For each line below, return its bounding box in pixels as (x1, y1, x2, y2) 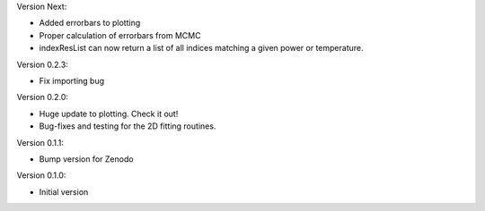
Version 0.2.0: (16, 92, 69, 103)
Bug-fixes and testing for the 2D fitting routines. (39, 121, 216, 131)
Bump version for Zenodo (39, 153, 134, 165)
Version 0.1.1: (16, 137, 65, 148)
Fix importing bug (39, 75, 105, 86)
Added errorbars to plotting (39, 18, 141, 29)
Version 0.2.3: (16, 59, 69, 70)
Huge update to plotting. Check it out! (39, 108, 179, 119)
